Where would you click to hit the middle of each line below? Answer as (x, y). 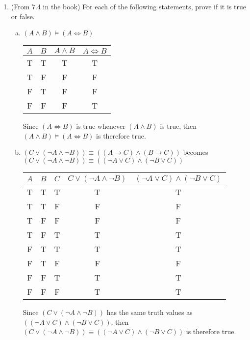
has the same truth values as (150, 312)
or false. (23, 16)
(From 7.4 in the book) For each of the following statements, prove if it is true (128, 6)
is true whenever (101, 126)
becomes (196, 152)
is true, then (178, 126)
